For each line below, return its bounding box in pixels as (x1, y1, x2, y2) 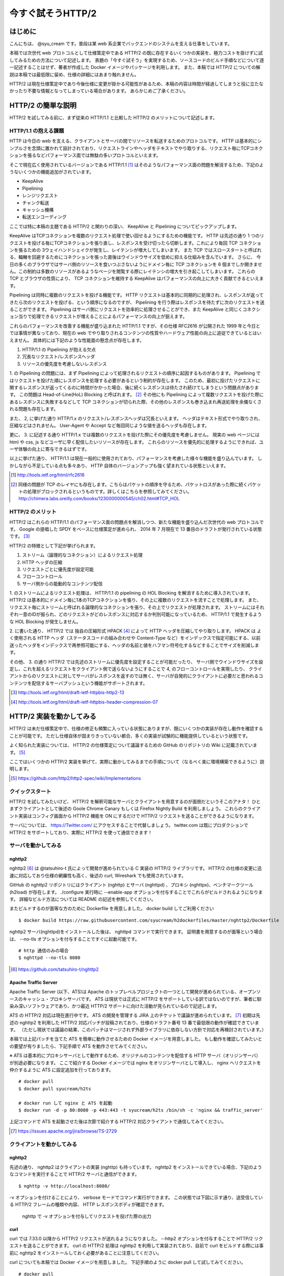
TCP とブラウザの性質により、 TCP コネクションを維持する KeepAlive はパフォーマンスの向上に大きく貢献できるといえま (9, 276, 264, 282)
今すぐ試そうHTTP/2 (9, 8, 97, 19)
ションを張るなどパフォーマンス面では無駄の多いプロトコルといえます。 (9, 152, 161, 158)
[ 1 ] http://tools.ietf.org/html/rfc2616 (11, 472, 85, 478)
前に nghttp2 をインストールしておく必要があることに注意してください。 (9, 1249, 162, 1256)
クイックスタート (9, 788, 51, 795)
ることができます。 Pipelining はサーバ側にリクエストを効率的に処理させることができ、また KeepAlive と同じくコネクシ (9, 306, 261, 312)
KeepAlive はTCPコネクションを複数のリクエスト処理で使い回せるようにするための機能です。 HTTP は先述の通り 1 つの (9, 233, 260, 239)
